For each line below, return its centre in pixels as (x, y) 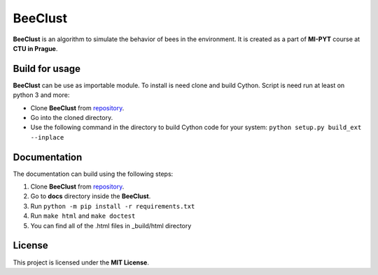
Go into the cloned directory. (72, 118)
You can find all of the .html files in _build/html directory (111, 225)
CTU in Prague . (35, 48)
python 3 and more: (41, 95)
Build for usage (47, 69)
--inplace (47, 137)
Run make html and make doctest (83, 216)
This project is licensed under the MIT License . (81, 262)
